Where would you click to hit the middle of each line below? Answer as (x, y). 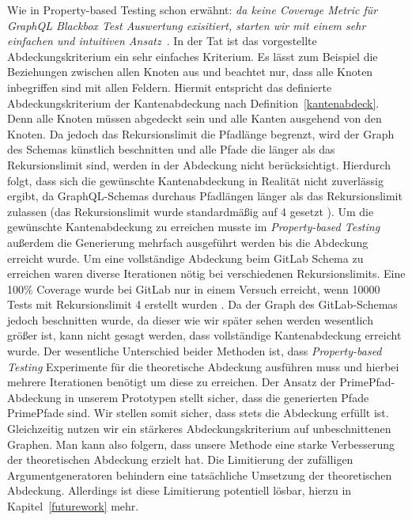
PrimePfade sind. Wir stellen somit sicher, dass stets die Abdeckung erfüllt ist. (198, 413)
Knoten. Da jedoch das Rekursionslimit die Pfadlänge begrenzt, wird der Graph (201, 133)
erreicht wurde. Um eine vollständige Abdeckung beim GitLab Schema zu (185, 258)
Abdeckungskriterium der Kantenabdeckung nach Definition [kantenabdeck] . (193, 102)
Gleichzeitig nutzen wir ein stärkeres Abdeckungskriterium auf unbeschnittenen (199, 429)
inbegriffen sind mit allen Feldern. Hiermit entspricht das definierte (170, 87)
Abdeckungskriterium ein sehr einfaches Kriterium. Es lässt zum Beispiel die (193, 56)
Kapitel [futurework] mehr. (73, 506)
